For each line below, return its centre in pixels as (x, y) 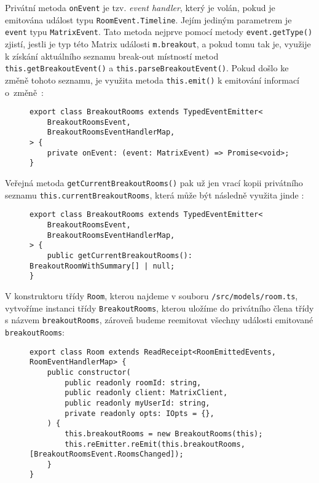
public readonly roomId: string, (133, 383)
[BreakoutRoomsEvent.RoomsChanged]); (107, 454)
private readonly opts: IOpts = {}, (140, 413)
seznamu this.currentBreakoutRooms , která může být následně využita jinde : (155, 194)
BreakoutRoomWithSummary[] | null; (102, 266)
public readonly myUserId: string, (137, 403)
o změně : (24, 92)
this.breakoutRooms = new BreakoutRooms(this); (164, 434)
